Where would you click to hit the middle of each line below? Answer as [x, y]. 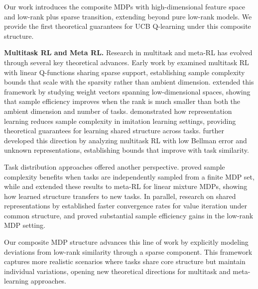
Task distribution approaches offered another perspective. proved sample [115, 166]
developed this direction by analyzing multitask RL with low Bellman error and [126, 140]
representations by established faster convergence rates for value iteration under [126, 206]
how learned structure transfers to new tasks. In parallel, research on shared [120, 196]
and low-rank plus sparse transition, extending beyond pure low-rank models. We [128, 16]
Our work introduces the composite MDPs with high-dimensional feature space [125, 6]
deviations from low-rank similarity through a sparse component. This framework [128, 251]
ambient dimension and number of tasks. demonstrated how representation [118, 111]
